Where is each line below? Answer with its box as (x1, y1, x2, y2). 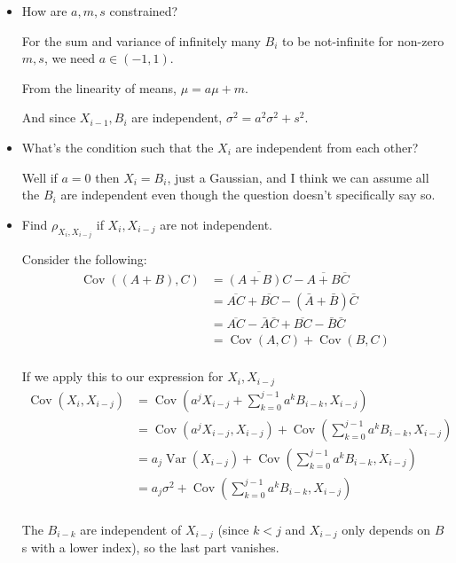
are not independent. (160, 215, 272, 233)
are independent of (80, 520, 182, 538)
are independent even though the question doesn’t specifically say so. (60, 185, 436, 204)
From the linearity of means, (21, 78, 177, 97)
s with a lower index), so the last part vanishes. (21, 538, 279, 557)
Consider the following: (21, 250, 147, 269)
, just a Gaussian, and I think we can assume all (167, 168, 429, 186)
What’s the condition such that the (21, 137, 214, 156)
